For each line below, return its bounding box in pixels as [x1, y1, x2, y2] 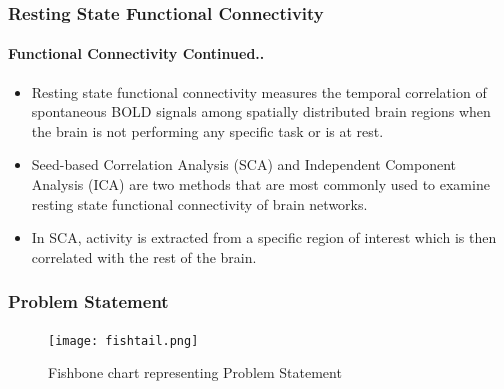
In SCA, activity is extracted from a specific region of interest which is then [31, 227, 497, 248]
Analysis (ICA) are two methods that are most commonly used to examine [31, 174, 490, 195]
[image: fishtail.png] [48, 333, 199, 348]
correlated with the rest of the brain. [31, 246, 257, 267]
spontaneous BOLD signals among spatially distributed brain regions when [31, 101, 491, 122]
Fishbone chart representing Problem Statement [48, 362, 342, 383]
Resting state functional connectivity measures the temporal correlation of [31, 81, 487, 102]
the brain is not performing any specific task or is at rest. [31, 120, 384, 141]
